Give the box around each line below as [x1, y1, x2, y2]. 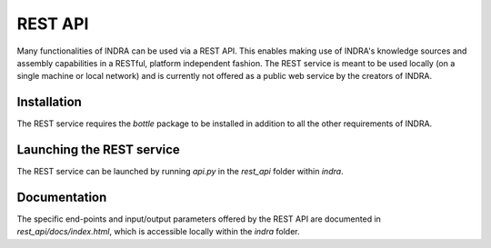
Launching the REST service [16, 142, 181, 158]
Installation [16, 94, 82, 110]
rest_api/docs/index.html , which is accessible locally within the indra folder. [16, 226, 300, 237]
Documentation [16, 189, 107, 204]
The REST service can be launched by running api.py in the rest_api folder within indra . [16, 166, 345, 177]
